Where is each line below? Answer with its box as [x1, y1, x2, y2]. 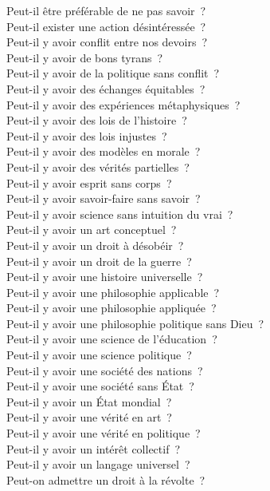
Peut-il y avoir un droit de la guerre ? [6, 252, 192, 269]
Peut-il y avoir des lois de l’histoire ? [6, 112, 187, 129]
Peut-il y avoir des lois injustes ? [6, 127, 167, 144]
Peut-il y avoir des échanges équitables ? [6, 80, 205, 97]
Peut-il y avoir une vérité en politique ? [6, 425, 201, 442]
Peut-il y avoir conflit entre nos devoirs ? [6, 34, 208, 50]
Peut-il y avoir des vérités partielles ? [6, 158, 190, 175]
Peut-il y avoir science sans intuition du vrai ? [6, 205, 233, 222]
